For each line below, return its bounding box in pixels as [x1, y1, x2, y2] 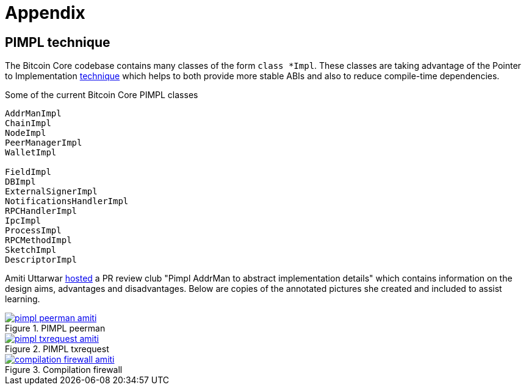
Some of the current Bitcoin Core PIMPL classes [5, 90, 198, 101]
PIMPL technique [5, 34, 110, 50]
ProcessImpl [5, 225, 62, 236]
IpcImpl [5, 216, 41, 226]
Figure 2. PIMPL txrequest [5, 344, 109, 355]
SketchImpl [5, 245, 57, 255]
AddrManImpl [5, 108, 62, 119]
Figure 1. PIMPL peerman [5, 323, 106, 334]
